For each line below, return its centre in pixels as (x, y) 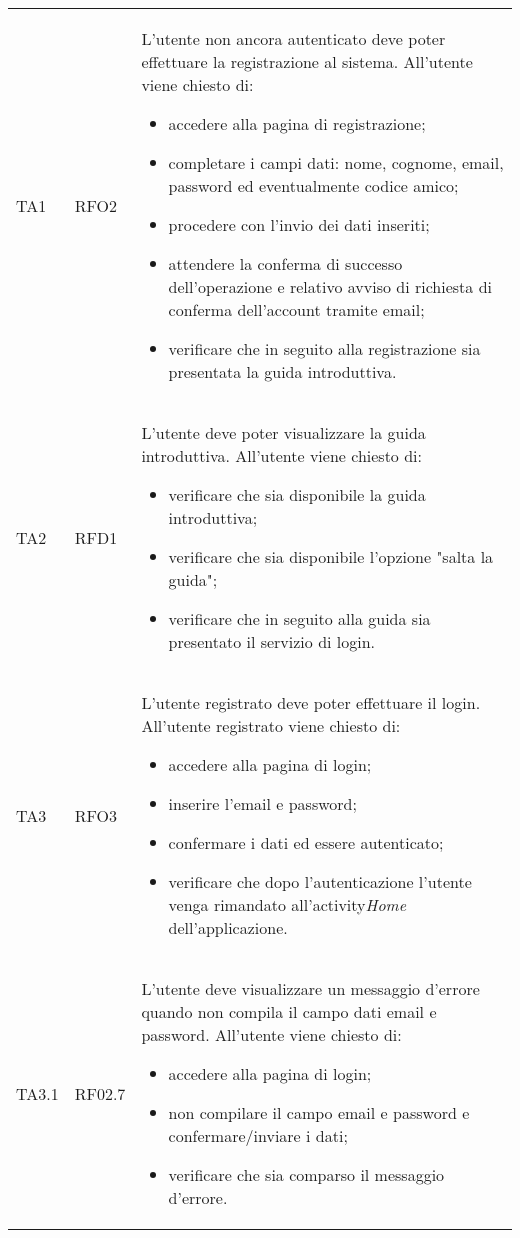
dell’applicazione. (228, 927)
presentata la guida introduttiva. (282, 371)
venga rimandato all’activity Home (287, 904)
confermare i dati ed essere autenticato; (306, 842)
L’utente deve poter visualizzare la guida (283, 432)
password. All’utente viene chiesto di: (271, 1034)
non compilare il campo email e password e (319, 1112)
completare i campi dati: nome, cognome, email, (336, 162)
